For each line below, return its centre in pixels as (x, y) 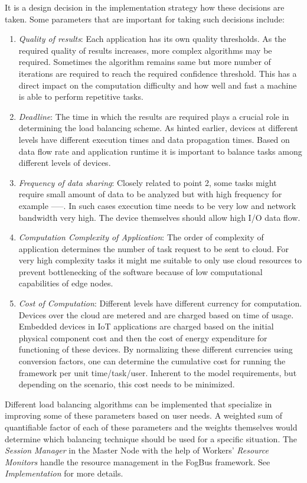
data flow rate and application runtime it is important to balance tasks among (160, 151)
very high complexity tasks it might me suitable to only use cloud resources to (160, 260)
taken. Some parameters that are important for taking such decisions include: (145, 19)
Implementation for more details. (64, 473)
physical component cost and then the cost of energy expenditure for (143, 337)
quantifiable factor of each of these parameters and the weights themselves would (151, 427)
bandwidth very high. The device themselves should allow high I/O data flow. (159, 217)
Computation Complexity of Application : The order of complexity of (141, 237)
